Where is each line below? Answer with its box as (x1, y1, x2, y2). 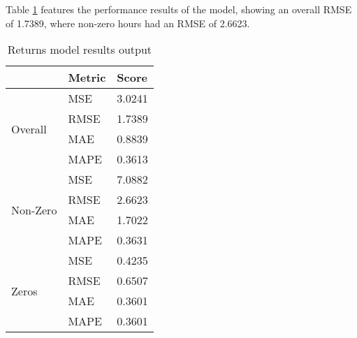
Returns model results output (7, 41, 152, 58)
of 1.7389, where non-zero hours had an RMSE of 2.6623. (6, 15, 250, 30)
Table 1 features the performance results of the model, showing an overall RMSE (6, 2, 352, 16)
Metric (68, 69, 106, 86)
